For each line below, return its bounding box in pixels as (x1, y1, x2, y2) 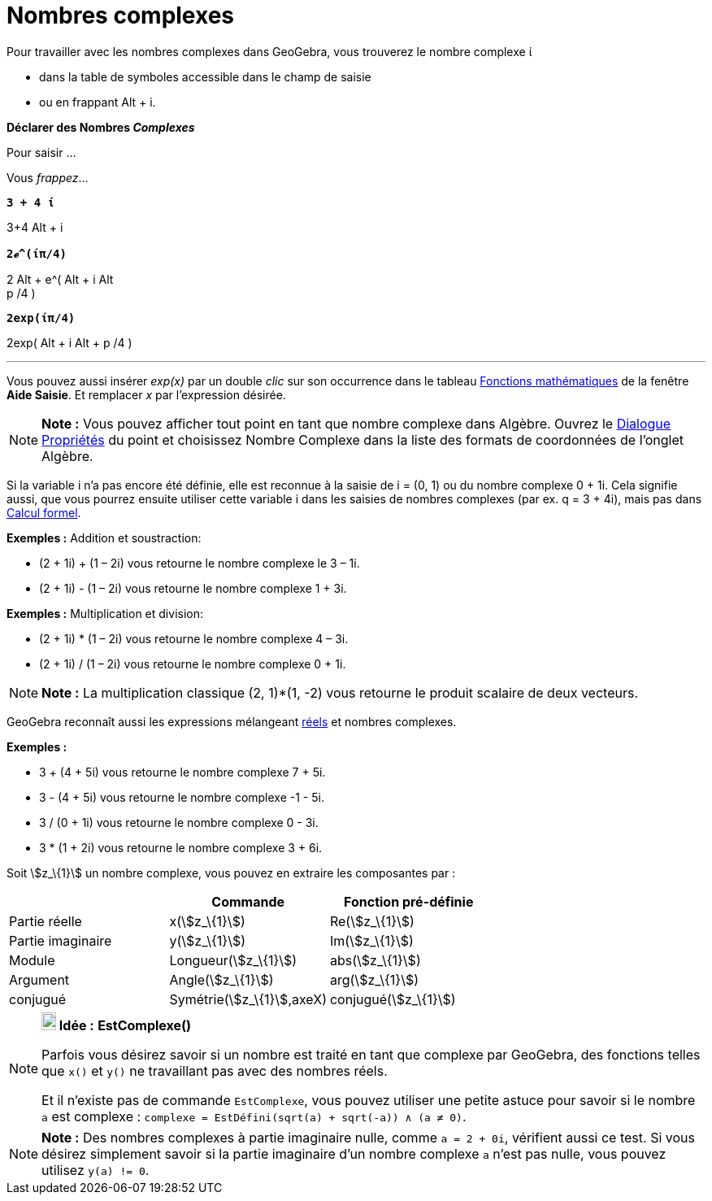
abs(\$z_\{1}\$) (329, 951, 421, 968)
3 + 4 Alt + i (7, 220, 63, 234)
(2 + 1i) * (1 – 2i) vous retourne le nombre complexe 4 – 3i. (39, 631, 349, 646)
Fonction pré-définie (344, 893, 474, 910)
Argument (9, 971, 70, 988)
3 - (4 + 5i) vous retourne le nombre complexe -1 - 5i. (39, 790, 324, 804)
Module (9, 951, 55, 968)
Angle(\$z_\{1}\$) (169, 971, 274, 988)
